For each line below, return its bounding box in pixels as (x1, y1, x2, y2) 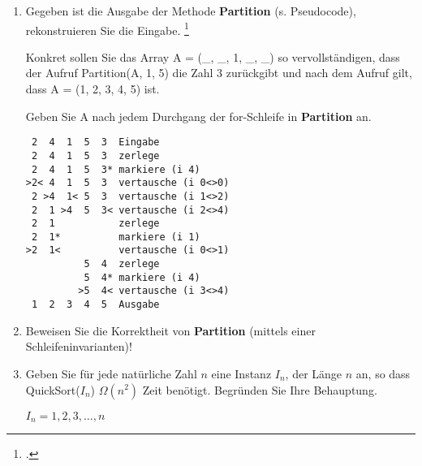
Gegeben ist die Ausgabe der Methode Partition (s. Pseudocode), (25, 2, 356, 19)
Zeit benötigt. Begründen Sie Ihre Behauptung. (142, 381, 377, 398)
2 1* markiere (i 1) (31, 231, 200, 243)
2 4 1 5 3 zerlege (31, 149, 160, 162)
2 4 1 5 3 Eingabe (31, 136, 160, 149)
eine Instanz (211, 365, 272, 382)
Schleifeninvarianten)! (25, 338, 132, 355)
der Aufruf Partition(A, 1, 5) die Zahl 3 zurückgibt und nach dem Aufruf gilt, (25, 64, 412, 81)
